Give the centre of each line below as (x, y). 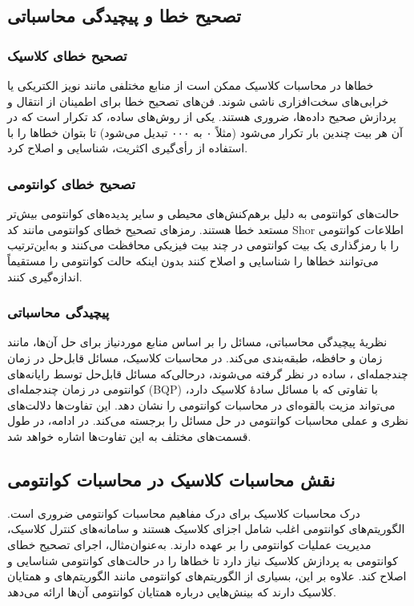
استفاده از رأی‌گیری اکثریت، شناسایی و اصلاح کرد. (128, 148)
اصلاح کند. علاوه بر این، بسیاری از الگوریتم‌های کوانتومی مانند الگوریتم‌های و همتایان (207, 576)
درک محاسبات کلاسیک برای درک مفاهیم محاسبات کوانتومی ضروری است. (184, 513)
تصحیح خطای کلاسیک (67, 55)
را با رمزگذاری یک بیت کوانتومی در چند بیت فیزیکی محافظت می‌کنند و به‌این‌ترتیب (203, 245)
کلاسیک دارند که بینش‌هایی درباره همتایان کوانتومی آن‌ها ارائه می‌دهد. (172, 591)
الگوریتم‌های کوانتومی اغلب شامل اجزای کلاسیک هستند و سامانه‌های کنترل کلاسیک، (206, 529)
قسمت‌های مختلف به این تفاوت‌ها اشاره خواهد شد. (129, 436)
